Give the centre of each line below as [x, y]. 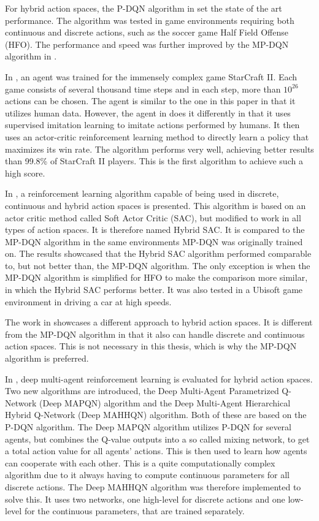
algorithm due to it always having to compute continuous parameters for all [147, 475]
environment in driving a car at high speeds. [88, 301]
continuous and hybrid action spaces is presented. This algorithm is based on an [156, 205]
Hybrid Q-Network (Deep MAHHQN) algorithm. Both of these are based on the [156, 415]
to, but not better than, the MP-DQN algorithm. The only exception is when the [158, 265]
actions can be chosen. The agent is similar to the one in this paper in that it [150, 101]
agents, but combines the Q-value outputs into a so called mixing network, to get [157, 439]
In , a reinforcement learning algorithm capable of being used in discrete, [142, 193]
